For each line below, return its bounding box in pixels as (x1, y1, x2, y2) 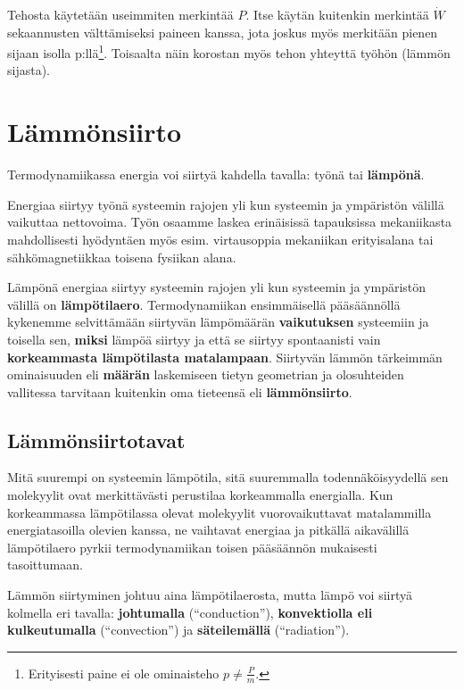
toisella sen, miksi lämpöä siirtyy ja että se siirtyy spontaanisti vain (7, 329, 381, 348)
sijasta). (7, 61, 50, 79)
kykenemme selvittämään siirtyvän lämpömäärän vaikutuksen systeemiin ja (7, 312, 429, 331)
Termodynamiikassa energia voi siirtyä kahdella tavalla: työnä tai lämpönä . (7, 165, 425, 184)
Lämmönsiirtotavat (7, 426, 186, 453)
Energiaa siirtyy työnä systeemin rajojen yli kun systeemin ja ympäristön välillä (7, 195, 444, 213)
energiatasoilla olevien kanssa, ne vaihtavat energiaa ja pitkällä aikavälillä (7, 520, 410, 539)
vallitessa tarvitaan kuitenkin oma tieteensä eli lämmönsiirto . (7, 382, 352, 401)
